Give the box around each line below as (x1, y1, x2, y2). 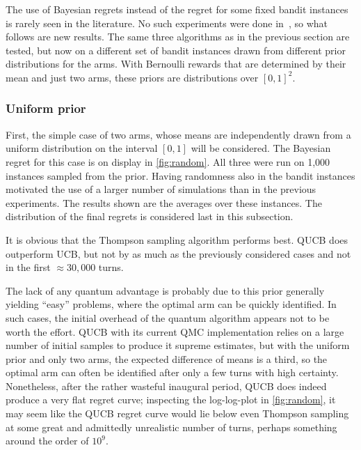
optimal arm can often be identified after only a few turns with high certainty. (6, 365, 339, 380)
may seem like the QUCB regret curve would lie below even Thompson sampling (6, 406, 349, 421)
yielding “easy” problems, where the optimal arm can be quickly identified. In (6, 297, 337, 311)
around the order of (6, 433, 89, 448)
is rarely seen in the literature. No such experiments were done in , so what (6, 15, 328, 30)
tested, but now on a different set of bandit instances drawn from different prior (6, 42, 346, 57)
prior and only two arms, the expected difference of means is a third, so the (6, 351, 328, 366)
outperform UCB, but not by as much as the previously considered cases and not (6, 246, 351, 261)
